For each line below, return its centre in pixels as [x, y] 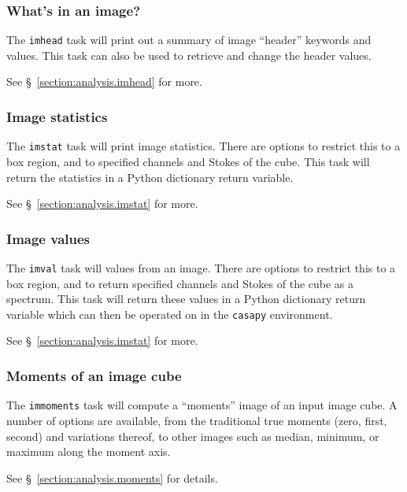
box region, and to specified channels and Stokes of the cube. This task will [188, 161]
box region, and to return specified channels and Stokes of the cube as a [180, 283]
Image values [48, 238]
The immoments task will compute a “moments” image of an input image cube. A [202, 405]
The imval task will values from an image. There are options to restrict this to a [201, 267]
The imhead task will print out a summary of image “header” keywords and [189, 40]
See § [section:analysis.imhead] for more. [104, 81]
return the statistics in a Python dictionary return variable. [150, 177]
